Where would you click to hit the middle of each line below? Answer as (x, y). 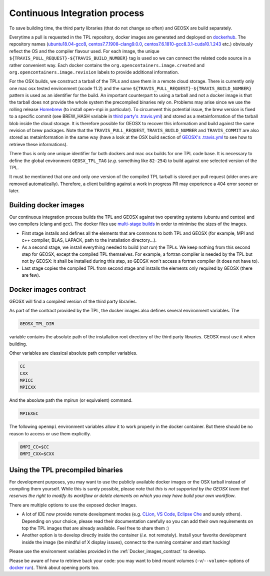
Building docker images (47, 205)
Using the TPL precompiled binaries (66, 470)
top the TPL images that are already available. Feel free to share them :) (95, 528)
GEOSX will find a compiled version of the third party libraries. (73, 302)
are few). (31, 275)
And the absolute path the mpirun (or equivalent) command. (71, 400)
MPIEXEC (29, 414)
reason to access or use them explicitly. (50, 433)
